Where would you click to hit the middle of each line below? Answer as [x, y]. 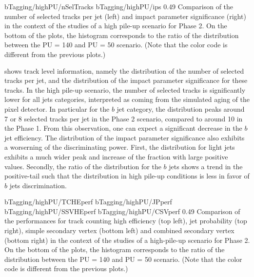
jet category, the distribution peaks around [181, 109]
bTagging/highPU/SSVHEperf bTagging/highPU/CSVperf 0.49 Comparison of [122, 211]
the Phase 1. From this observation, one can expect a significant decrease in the [123, 128]
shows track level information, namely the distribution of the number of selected [124, 70]
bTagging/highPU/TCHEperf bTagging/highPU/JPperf [88, 202]
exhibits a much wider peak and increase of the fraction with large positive [116, 156]
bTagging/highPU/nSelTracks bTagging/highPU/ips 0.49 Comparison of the [119, 6]
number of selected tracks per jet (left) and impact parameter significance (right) [125, 16]
